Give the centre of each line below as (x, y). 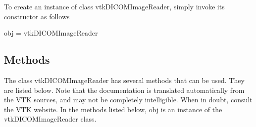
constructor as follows (37, 16)
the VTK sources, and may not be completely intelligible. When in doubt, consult (128, 100)
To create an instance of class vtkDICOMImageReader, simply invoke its (114, 6)
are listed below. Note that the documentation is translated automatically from (124, 90)
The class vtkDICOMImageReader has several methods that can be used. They (124, 80)
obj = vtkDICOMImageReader (51, 33)
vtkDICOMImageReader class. (50, 119)
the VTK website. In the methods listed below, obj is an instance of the (113, 109)
